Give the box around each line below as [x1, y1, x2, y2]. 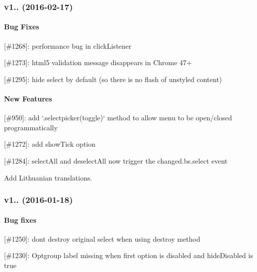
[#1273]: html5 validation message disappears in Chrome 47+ [4, 57, 192, 68]
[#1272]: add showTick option [4, 139, 96, 149]
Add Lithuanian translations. [4, 172, 92, 182]
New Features [4, 93, 52, 104]
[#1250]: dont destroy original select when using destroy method [4, 233, 200, 244]
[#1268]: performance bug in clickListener [4, 40, 132, 51]
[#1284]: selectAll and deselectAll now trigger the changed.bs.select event [4, 156, 228, 166]
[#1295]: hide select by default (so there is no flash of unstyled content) [4, 74, 222, 84]
